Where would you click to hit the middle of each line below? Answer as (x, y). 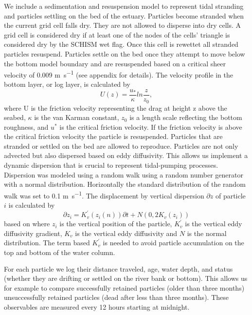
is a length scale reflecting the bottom (186, 117)
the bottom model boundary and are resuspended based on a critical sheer (115, 63)
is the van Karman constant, (77, 117)
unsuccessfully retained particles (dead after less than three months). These (116, 297)
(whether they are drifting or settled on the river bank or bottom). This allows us (126, 278)
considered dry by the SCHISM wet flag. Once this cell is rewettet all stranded (121, 44)
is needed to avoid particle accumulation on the (173, 243)
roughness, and (26, 127)
